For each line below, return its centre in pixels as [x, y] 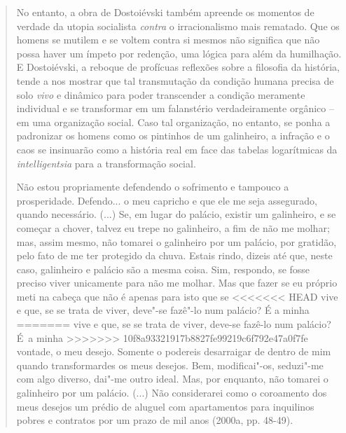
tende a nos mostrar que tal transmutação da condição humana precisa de [175, 80]
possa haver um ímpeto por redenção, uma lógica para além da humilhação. [179, 53]
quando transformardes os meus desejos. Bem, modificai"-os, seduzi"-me [170, 365]
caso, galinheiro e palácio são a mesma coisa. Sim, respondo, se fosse [163, 269]
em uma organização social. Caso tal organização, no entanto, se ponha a [173, 122]
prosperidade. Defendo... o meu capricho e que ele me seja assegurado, [167, 200]
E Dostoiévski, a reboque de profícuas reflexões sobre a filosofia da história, [178, 67]
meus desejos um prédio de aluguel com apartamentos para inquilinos [165, 406]
